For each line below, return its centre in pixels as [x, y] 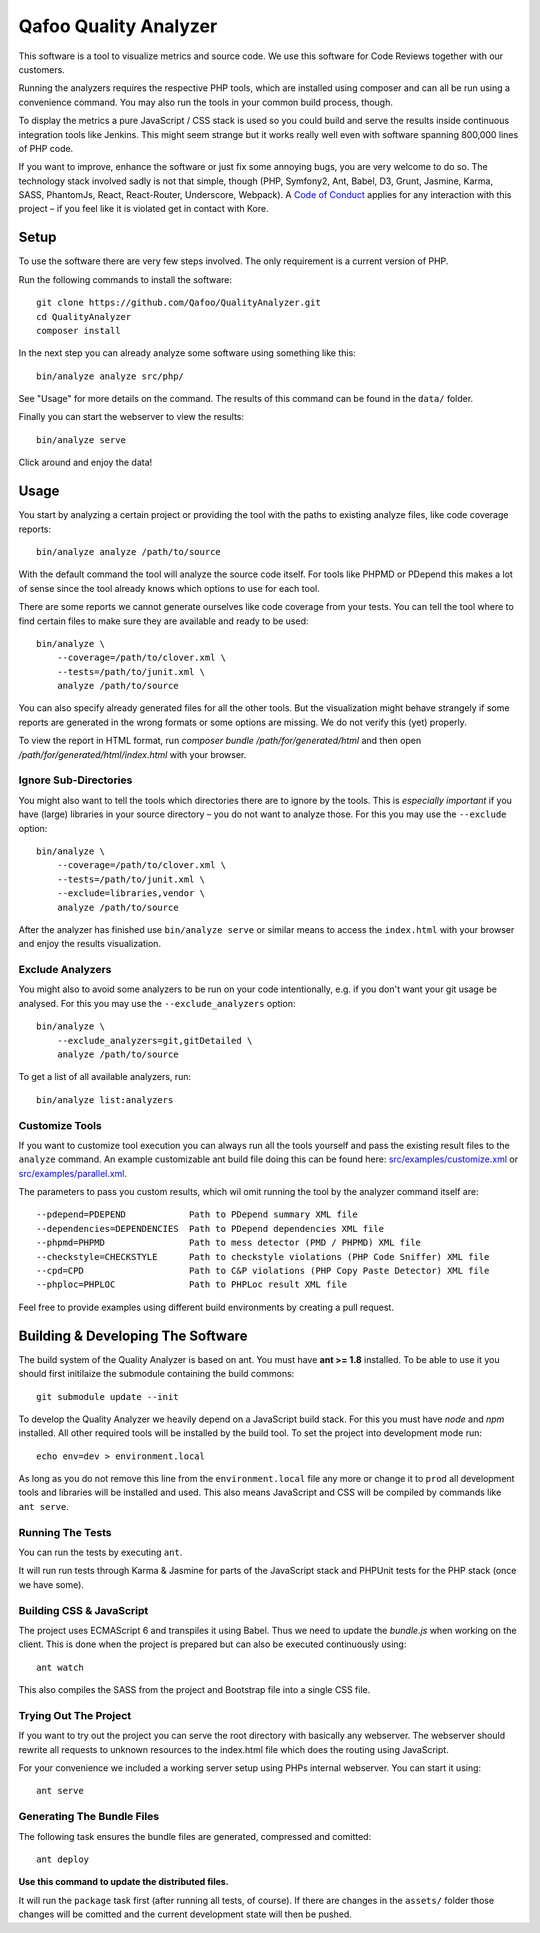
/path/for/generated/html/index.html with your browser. [132, 754]
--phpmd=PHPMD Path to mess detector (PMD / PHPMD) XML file [229, 1243]
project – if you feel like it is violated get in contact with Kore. [143, 209]
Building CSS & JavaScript [83, 1610]
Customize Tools [60, 1125]
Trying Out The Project [75, 1715]
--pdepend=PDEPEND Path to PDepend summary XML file [197, 1214]
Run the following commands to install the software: [125, 279]
